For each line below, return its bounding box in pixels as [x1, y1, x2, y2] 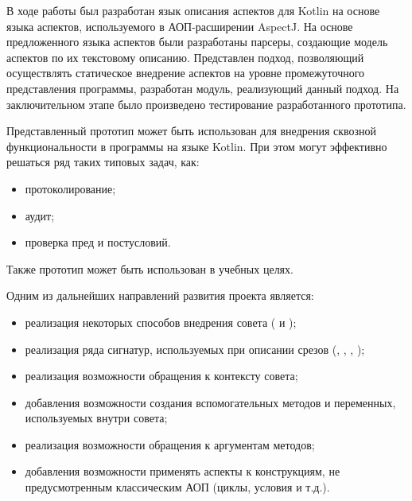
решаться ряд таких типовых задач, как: [6, 153, 200, 170]
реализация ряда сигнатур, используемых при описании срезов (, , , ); [25, 340, 365, 357]
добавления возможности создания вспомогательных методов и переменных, [25, 394, 396, 410]
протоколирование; [25, 180, 116, 196]
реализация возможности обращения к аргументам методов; [25, 436, 315, 452]
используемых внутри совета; [25, 410, 168, 426]
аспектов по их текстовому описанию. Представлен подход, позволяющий [6, 49, 364, 65]
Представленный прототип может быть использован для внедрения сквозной [6, 122, 377, 139]
